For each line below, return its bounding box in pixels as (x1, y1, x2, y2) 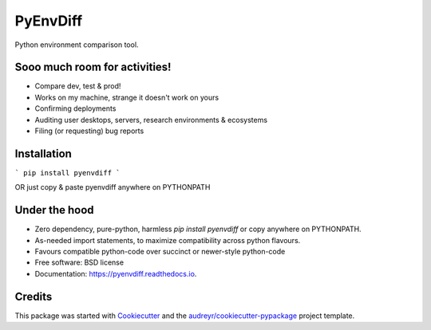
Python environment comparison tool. (14, 40, 139, 49)
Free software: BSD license (34, 257, 124, 267)
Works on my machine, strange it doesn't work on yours (34, 92, 219, 102)
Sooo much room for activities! (14, 61, 172, 74)
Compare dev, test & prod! (34, 81, 121, 91)
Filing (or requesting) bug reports (34, 126, 144, 136)
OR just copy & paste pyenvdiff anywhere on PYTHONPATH (14, 183, 211, 192)
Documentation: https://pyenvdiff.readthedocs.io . (34, 269, 197, 278)
